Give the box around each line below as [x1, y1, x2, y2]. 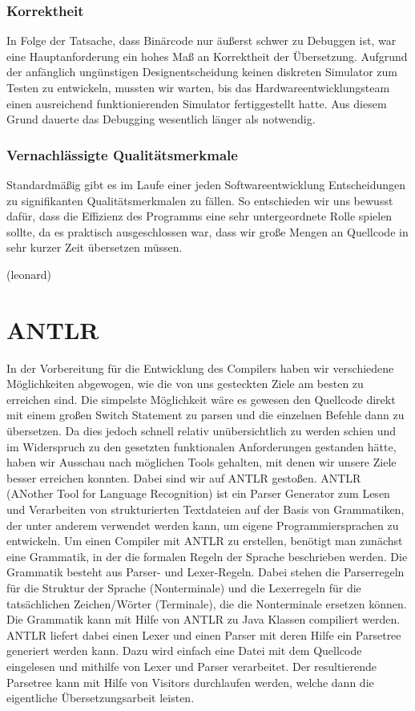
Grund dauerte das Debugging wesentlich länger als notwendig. [6, 111, 316, 127]
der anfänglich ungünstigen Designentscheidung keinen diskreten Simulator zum [6, 63, 397, 80]
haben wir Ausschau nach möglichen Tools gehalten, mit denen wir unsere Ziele [6, 454, 397, 471]
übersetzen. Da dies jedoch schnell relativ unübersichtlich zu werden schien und [6, 422, 397, 439]
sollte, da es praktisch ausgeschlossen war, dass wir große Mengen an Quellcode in [6, 223, 409, 240]
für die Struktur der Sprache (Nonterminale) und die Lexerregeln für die [6, 580, 361, 596]
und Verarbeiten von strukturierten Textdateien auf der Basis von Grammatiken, [6, 501, 405, 518]
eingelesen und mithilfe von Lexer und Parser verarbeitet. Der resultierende [6, 657, 377, 674]
